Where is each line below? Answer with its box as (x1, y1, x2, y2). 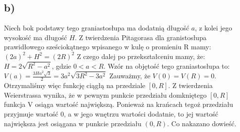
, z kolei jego (195, 23, 232, 33)
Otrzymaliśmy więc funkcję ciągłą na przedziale (4, 80, 146, 90)
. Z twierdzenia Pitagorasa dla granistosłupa (75, 32, 206, 42)
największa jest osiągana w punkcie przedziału (4, 118, 142, 128)
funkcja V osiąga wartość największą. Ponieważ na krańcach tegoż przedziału (4, 99, 233, 109)
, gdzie (51, 60, 71, 71)
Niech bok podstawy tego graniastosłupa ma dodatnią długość (4, 23, 189, 33)
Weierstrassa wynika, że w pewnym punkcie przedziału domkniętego (4, 89, 207, 100)
